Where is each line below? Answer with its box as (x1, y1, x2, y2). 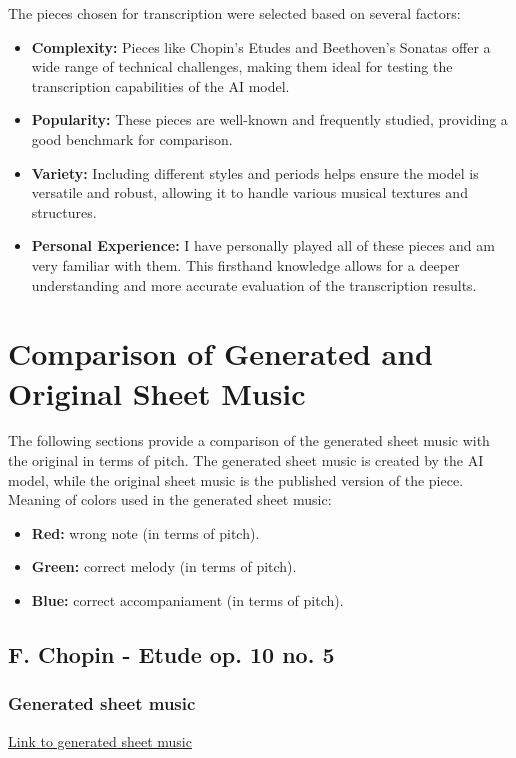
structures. (31, 201, 97, 222)
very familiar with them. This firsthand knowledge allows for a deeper (31, 254, 460, 275)
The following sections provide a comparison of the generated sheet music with (8, 430, 490, 451)
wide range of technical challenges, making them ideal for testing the (31, 56, 453, 77)
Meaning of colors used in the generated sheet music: (8, 489, 332, 510)
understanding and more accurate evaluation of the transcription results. (31, 274, 477, 295)
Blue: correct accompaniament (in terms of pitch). (31, 590, 344, 610)
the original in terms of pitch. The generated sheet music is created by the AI (8, 450, 484, 471)
